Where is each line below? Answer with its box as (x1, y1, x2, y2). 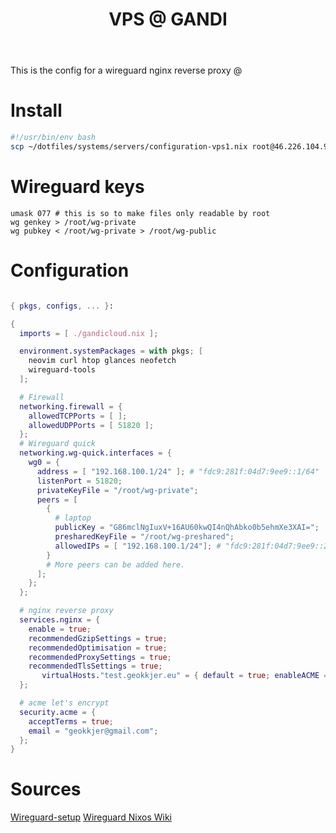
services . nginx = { (19, 615, 101, 625)
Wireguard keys (10, 176, 145, 198)
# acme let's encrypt (19, 698, 110, 708)
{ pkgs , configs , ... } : (10, 301, 114, 311)
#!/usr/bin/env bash (10, 133, 97, 143)
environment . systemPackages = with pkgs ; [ (19, 346, 203, 357)
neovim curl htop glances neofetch (28, 356, 177, 366)
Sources (10, 778, 82, 801)
